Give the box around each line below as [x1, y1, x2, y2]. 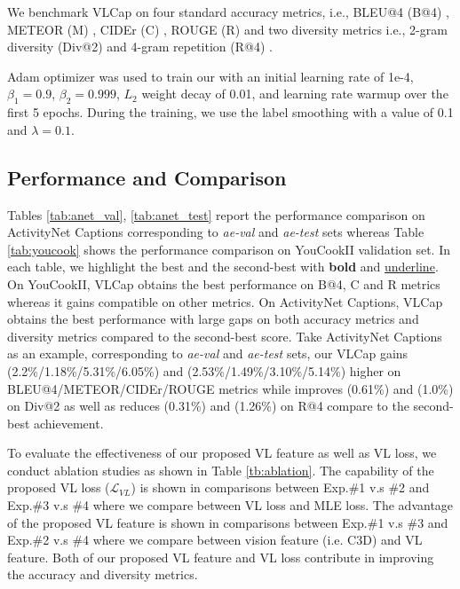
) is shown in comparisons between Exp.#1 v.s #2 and [131, 478, 430, 497]
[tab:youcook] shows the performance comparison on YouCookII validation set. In [7, 240, 451, 258]
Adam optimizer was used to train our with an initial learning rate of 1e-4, [7, 67, 414, 85]
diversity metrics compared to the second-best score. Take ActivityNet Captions [7, 326, 442, 345]
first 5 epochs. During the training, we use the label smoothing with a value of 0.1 [7, 103, 454, 122]
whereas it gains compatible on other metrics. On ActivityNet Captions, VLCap [7, 292, 443, 310]
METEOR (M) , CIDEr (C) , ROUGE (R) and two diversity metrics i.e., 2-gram [7, 20, 448, 38]
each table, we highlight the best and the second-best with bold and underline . [7, 257, 439, 276]
